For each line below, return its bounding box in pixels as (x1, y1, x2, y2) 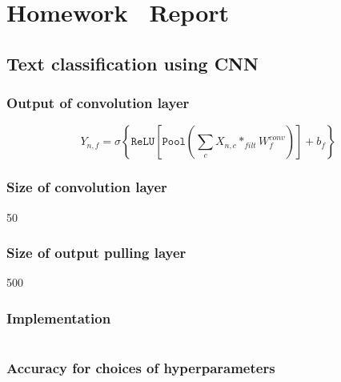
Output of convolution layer (6, 93, 190, 113)
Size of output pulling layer (6, 243, 187, 263)
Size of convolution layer (6, 177, 167, 197)
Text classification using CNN (6, 50, 259, 75)
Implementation (6, 308, 111, 328)
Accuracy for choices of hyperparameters (6, 358, 275, 378)
